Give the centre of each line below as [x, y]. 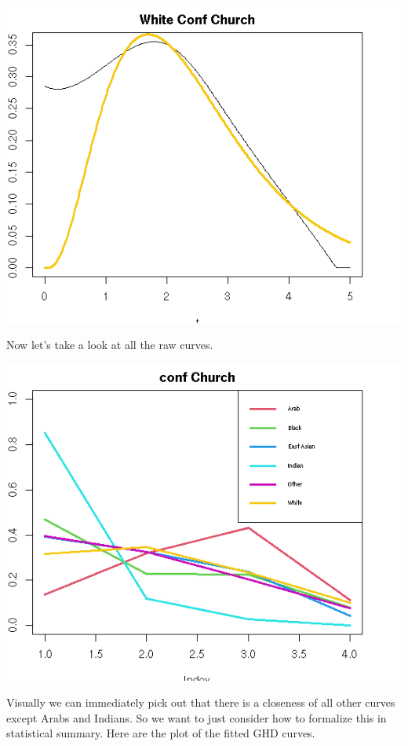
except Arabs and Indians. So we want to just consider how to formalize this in [197, 717]
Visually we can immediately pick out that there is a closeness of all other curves [201, 702]
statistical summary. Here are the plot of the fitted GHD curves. [161, 733]
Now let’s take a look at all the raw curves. [110, 345]
